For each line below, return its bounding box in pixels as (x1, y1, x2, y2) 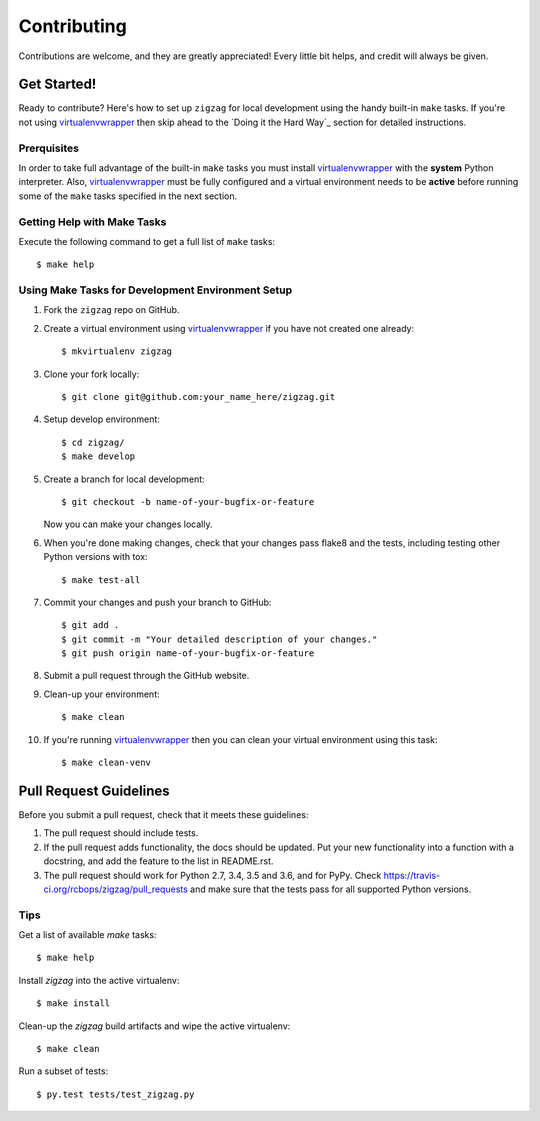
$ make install (36, 998, 111, 1009)
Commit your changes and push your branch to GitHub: (43, 596, 272, 608)
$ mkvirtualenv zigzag (61, 346, 173, 357)
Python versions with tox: (43, 551, 149, 563)
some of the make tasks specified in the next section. (18, 190, 238, 202)
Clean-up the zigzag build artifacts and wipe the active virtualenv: (18, 1020, 291, 1032)
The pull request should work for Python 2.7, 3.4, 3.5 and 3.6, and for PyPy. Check (43, 869, 382, 881)
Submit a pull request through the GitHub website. (43, 670, 250, 682)
